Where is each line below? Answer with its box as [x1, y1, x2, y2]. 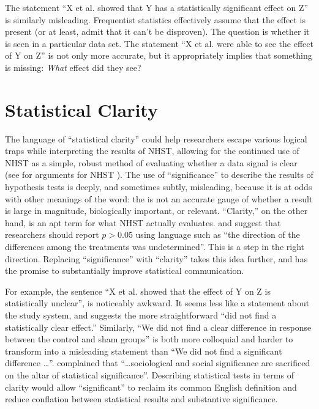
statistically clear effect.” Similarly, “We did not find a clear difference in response [5, 320, 312, 333]
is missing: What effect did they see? [5, 61, 141, 73]
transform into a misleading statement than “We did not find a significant [5, 344, 282, 357]
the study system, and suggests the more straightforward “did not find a [5, 309, 277, 321]
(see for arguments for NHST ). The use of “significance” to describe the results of [5, 168, 313, 181]
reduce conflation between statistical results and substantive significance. [5, 392, 278, 405]
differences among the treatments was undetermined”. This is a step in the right [5, 240, 305, 253]
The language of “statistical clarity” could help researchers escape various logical [5, 132, 307, 145]
